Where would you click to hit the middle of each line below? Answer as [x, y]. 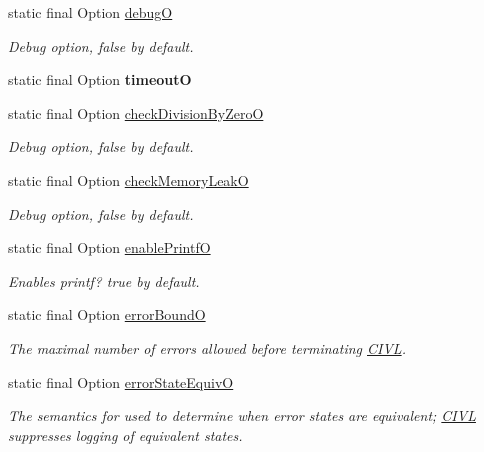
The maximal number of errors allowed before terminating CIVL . [207, 347]
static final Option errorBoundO [107, 314]
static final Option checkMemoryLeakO [128, 179]
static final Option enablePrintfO [109, 247]
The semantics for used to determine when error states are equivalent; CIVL [242, 415]
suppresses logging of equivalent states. [125, 434]
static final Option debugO [90, 12]
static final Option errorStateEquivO [121, 381]
